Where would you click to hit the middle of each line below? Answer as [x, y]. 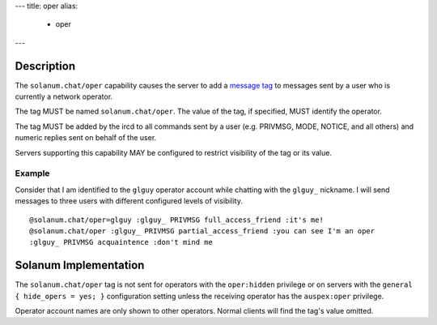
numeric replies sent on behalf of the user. [86, 138]
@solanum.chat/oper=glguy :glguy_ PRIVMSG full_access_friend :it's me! [176, 220]
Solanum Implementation [80, 265]
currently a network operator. [64, 96]
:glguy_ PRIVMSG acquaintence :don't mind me [121, 242]
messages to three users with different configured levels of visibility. [129, 201]
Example [32, 173]
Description [45, 66]
